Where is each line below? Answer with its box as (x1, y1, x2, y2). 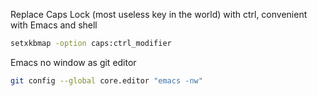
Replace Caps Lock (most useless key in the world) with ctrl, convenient (10, 9, 308, 20)
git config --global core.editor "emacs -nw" (10, 75, 203, 86)
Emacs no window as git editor (10, 56, 137, 68)
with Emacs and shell (10, 19, 98, 31)
